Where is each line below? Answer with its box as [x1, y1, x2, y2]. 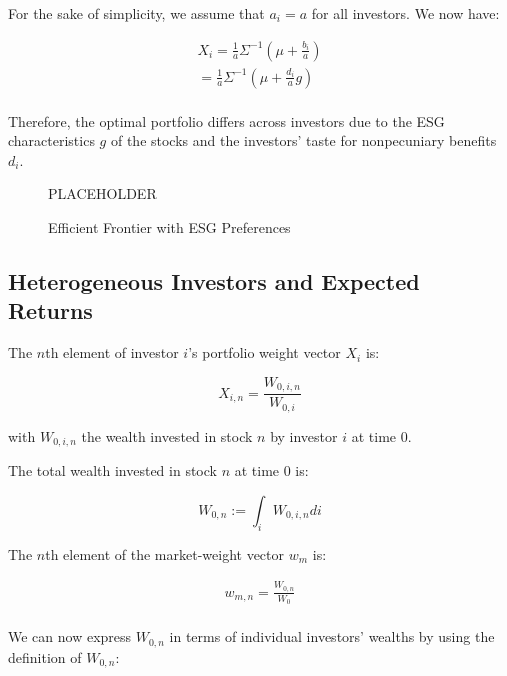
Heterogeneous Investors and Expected [8, 266, 420, 297]
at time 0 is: [234, 460, 309, 481]
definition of [8, 646, 82, 667]
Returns [8, 295, 93, 326]
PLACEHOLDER [48, 183, 157, 204]
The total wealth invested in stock [8, 460, 217, 481]
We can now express [8, 626, 132, 647]
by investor [270, 425, 338, 446]
